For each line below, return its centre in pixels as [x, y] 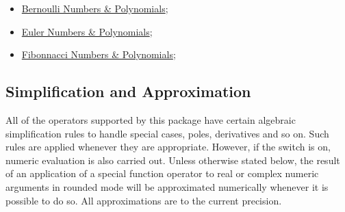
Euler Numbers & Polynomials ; [87, 31]
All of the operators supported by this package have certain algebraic [151, 119]
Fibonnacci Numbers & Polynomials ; [99, 54]
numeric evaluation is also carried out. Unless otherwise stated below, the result [173, 160]
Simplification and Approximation [128, 91]
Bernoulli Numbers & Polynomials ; [95, 8]
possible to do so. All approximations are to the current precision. [144, 200]
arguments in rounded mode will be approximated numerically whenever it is [167, 186]
